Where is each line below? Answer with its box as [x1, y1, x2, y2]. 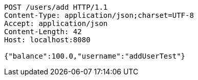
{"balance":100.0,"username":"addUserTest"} [4, 52, 186, 60]
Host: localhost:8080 [4, 36, 91, 44]
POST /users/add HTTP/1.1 [4, 3, 108, 11]
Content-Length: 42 [4, 28, 82, 36]
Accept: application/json [4, 19, 108, 28]
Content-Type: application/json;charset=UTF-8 [4, 11, 194, 19]
